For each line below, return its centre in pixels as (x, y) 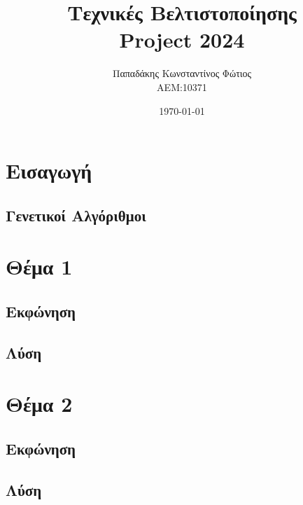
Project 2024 (182, 40)
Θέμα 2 (39, 404)
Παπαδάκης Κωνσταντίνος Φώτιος (182, 73)
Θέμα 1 (39, 267)
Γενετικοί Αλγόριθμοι (76, 215)
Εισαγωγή (49, 171)
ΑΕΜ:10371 (182, 87)
